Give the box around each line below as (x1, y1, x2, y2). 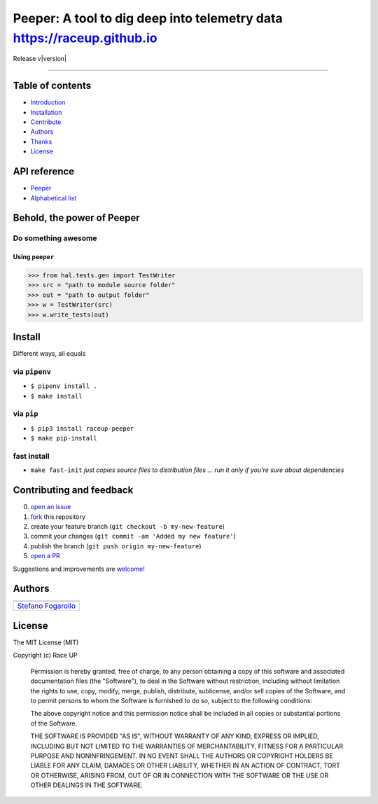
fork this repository (30, 512, 85, 521)
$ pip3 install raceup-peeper (30, 424, 134, 432)
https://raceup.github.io (13, 30, 157, 46)
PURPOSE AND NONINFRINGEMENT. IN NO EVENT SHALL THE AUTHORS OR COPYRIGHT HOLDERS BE (30, 751, 333, 760)
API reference (13, 165, 75, 178)
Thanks (30, 137, 52, 146)
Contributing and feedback (13, 484, 134, 497)
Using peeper (13, 253, 55, 261)
